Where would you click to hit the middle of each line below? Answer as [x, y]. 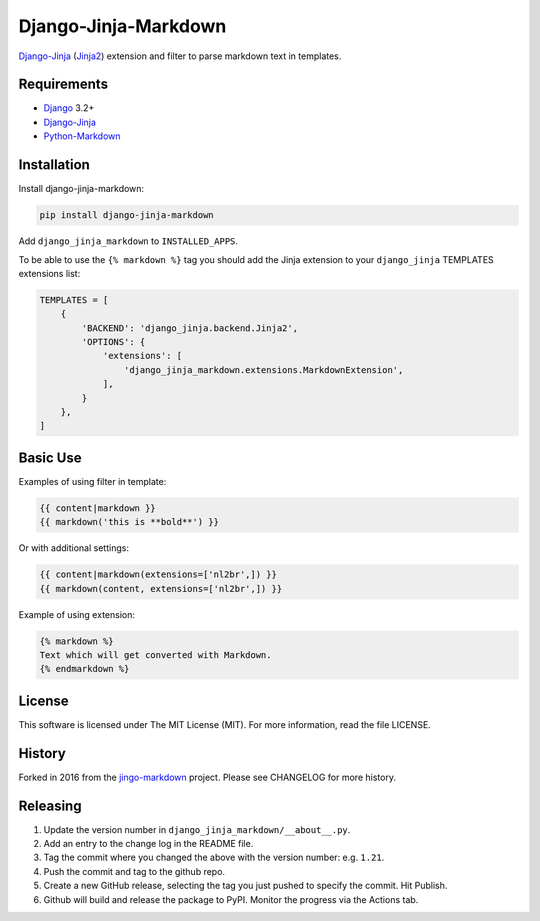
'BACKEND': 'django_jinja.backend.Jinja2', [190, 328]
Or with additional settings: [74, 548]
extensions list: [49, 273]
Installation [54, 165]
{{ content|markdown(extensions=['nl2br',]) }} [158, 574]
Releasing [50, 805]
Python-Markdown [82, 136]
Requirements [63, 84]
